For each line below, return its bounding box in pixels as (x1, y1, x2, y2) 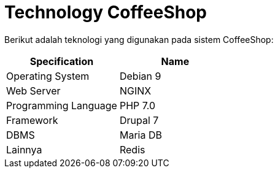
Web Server (6, 84, 61, 97)
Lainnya (6, 143, 42, 156)
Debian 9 (119, 69, 161, 82)
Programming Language (6, 99, 117, 112)
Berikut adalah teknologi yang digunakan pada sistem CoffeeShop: (4, 34, 274, 45)
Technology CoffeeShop (4, 2, 207, 23)
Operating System (6, 69, 90, 82)
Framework (6, 113, 58, 126)
